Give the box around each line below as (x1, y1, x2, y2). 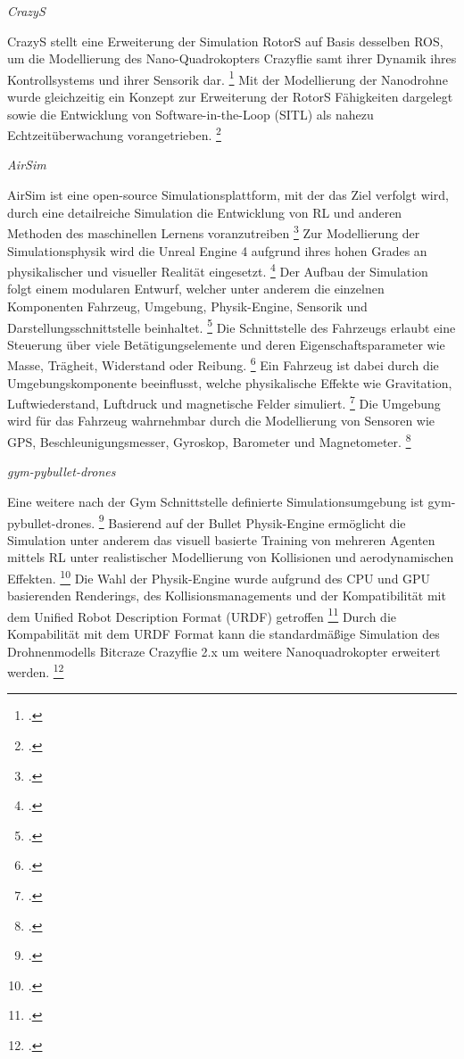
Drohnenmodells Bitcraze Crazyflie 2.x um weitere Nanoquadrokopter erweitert (7, 641, 441, 660)
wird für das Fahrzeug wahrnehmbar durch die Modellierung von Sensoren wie (7, 411, 435, 430)
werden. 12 (7, 660, 64, 681)
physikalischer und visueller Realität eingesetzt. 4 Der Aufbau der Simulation (7, 260, 428, 280)
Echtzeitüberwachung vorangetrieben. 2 (7, 123, 221, 144)
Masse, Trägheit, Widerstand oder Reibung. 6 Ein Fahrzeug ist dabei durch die (7, 353, 439, 375)
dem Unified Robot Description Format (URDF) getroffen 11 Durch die (7, 604, 397, 625)
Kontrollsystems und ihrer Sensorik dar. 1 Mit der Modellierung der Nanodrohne (7, 67, 448, 88)
